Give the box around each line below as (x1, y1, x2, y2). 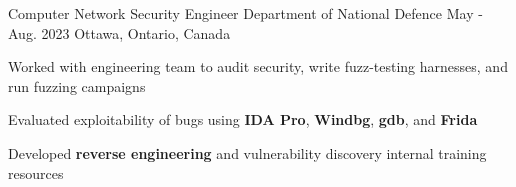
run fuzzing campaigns (8, 75, 146, 96)
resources (8, 162, 64, 183)
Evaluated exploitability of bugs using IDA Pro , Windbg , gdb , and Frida (8, 109, 478, 130)
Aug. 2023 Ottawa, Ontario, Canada (8, 22, 231, 43)
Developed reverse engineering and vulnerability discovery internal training (8, 142, 487, 163)
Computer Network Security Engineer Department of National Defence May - (8, 3, 483, 23)
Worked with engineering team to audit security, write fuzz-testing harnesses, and (8, 56, 508, 77)
